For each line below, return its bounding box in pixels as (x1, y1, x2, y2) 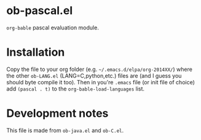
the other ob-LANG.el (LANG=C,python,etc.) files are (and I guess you (6, 72, 182, 79)
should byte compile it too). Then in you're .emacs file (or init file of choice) (6, 78, 195, 86)
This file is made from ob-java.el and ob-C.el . (6, 127, 124, 134)
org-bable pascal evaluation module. (6, 24, 100, 31)
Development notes (6, 106, 109, 120)
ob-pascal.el (6, 4, 73, 18)
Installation (6, 45, 65, 59)
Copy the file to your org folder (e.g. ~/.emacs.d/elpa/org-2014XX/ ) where (6, 65, 192, 73)
